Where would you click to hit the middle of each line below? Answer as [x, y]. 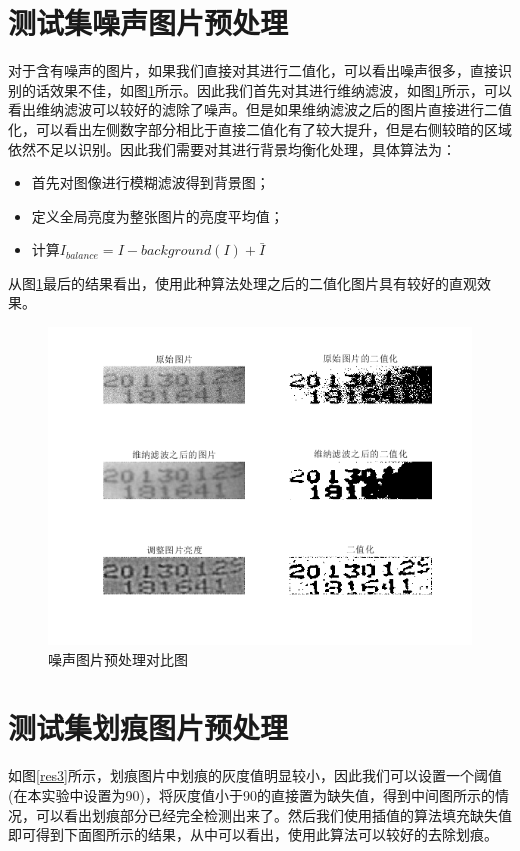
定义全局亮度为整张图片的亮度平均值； [157, 215]
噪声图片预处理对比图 [118, 658]
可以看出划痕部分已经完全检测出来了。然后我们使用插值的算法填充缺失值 [273, 814]
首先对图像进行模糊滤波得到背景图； [150, 182]
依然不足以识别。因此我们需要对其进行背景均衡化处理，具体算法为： [232, 148]
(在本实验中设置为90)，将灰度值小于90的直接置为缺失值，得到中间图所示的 [251, 794]
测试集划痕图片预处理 [148, 727]
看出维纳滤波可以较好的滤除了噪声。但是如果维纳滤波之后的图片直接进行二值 [260, 109]
